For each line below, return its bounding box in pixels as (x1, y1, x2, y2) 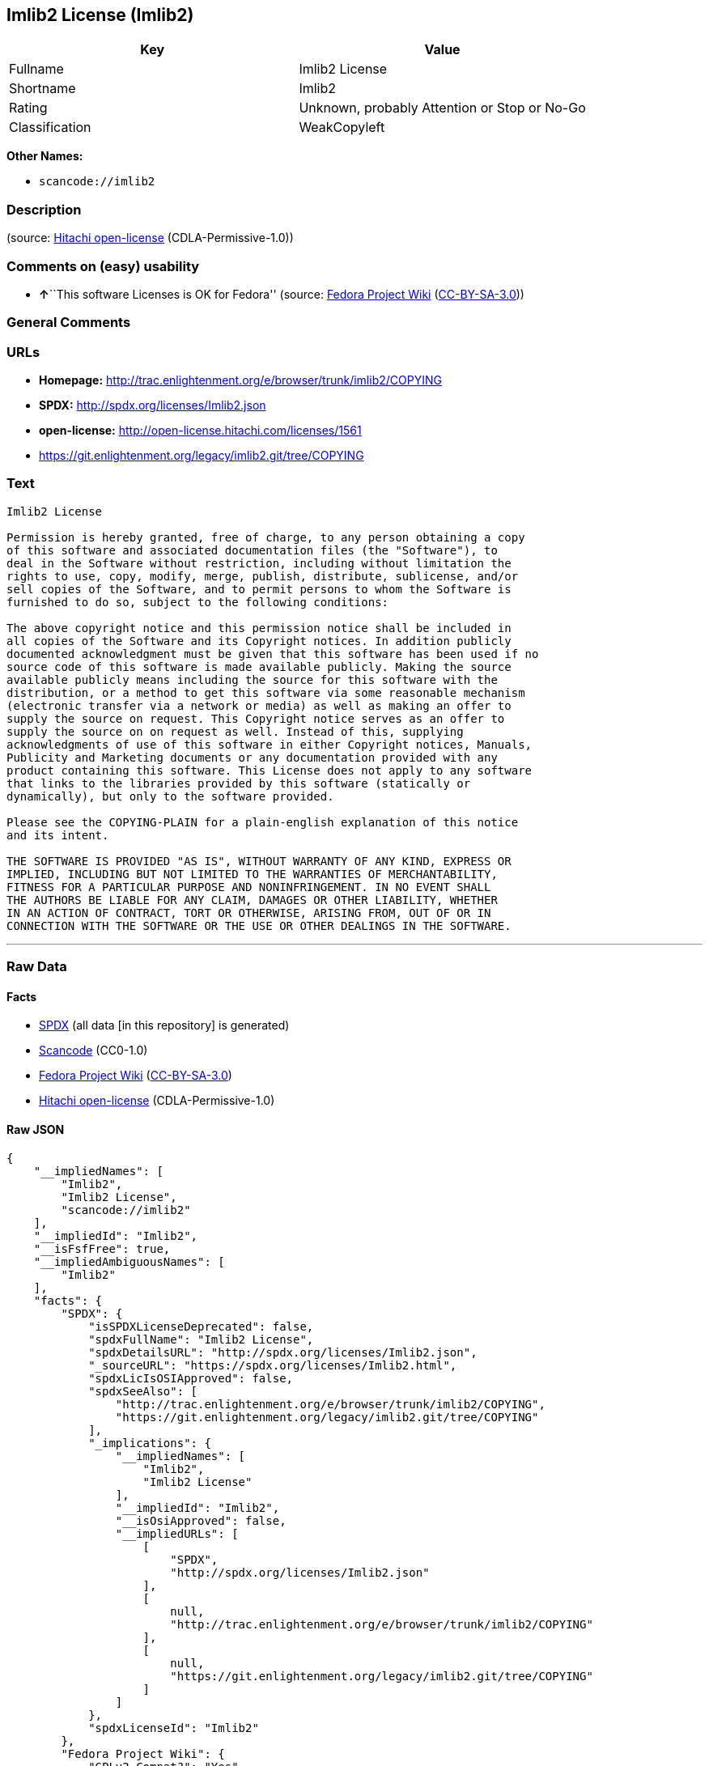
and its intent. (6, 828, 109, 842)
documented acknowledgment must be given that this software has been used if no (6, 647, 539, 660)
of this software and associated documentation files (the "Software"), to (6, 543, 498, 557)
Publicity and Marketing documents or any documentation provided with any (6, 750, 498, 764)
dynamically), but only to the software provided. (6, 789, 334, 803)
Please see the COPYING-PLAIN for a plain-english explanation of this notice (6, 815, 519, 829)
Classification (9, 119, 91, 136)
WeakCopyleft (299, 119, 385, 136)
